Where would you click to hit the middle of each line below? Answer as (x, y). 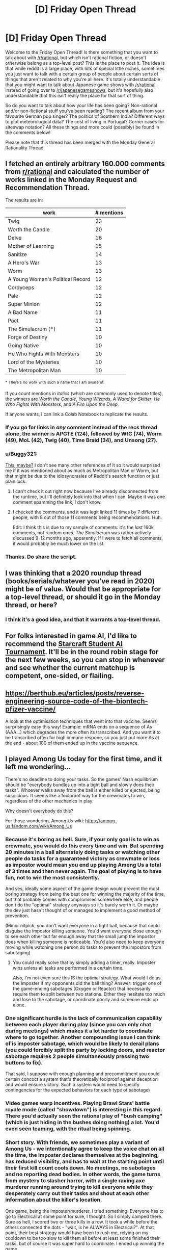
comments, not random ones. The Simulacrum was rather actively (82, 532)
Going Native (23, 345)
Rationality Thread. (25, 148)
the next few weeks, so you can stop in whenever (85, 660)
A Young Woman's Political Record (49, 279)
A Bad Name (23, 312)
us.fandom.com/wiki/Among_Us (39, 826)
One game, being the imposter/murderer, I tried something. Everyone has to (84, 1211)
